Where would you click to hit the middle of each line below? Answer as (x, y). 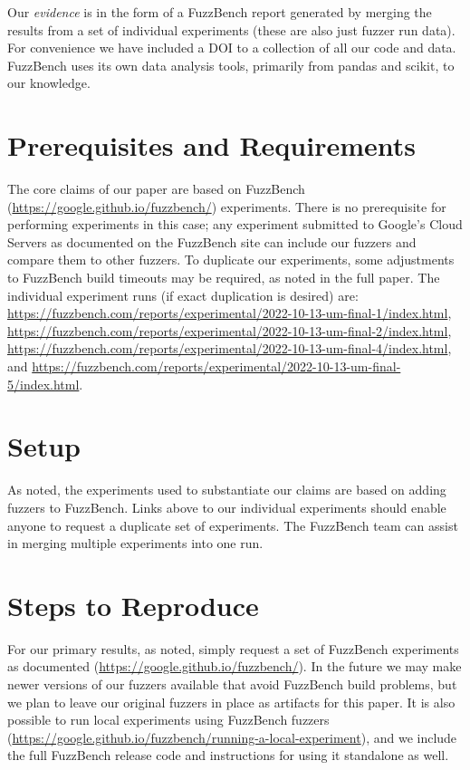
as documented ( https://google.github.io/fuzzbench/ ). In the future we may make (235, 666)
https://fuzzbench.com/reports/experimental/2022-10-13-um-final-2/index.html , (230, 330)
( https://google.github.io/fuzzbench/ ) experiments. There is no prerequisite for (227, 206)
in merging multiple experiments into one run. (135, 543)
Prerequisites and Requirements (211, 145)
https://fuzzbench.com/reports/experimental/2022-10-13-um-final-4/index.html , (230, 348)
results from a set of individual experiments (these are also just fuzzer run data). (231, 29)
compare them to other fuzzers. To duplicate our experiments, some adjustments (231, 260)
